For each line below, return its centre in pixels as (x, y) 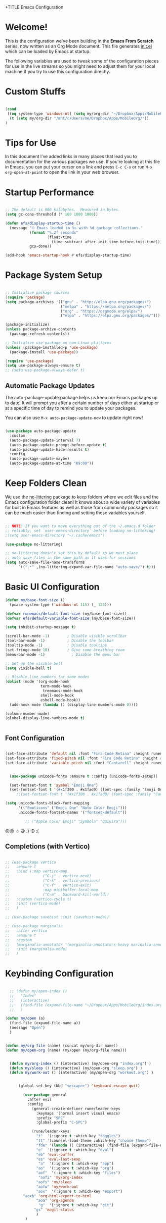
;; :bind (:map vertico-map (36, 871)
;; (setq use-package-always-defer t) (45, 370)
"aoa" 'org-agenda (55, 1201)
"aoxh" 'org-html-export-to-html (57, 1196)
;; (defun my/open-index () (39, 991)
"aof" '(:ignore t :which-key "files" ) (78, 1173)
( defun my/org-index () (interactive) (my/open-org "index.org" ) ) (81, 1063)
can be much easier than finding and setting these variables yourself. (76, 513)
